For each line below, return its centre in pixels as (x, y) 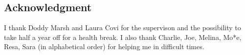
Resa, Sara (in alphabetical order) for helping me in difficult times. (104, 46)
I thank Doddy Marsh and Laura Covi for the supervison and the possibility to (122, 27)
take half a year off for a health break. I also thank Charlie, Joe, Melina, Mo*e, (123, 37)
